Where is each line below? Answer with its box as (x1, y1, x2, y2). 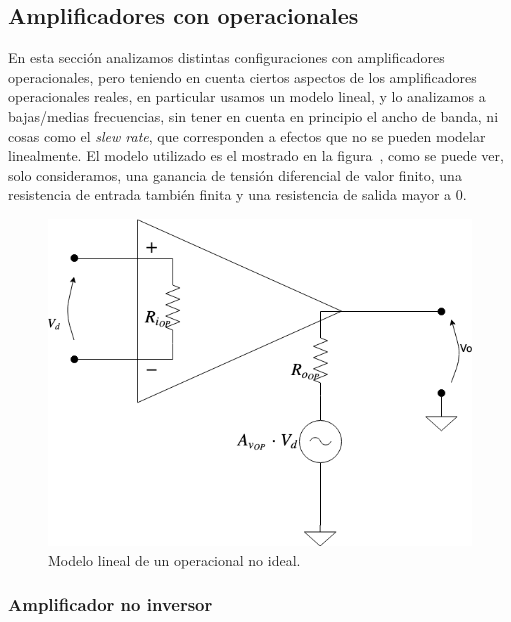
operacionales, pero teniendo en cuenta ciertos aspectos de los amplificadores (8, 66, 477, 87)
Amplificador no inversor (8, 592, 213, 617)
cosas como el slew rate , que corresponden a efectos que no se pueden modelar (8, 125, 486, 146)
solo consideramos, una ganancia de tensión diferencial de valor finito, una (8, 164, 462, 185)
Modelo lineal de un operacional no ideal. (48, 549, 301, 570)
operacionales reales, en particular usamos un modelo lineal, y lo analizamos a (8, 86, 486, 107)
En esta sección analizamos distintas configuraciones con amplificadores (8, 47, 445, 68)
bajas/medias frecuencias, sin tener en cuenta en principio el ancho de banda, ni (8, 105, 499, 126)
